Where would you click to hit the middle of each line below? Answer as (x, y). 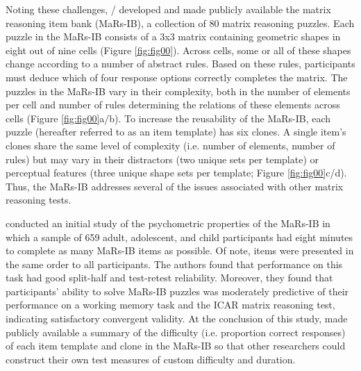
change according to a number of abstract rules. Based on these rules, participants (180, 64)
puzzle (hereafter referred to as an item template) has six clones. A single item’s (176, 132)
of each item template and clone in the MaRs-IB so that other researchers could (176, 346)
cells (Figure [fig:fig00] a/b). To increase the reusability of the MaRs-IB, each (168, 118)
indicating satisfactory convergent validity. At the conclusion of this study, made (177, 319)
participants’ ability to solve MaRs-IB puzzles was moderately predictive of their (177, 291)
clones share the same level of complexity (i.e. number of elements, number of (170, 145)
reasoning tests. (39, 200)
